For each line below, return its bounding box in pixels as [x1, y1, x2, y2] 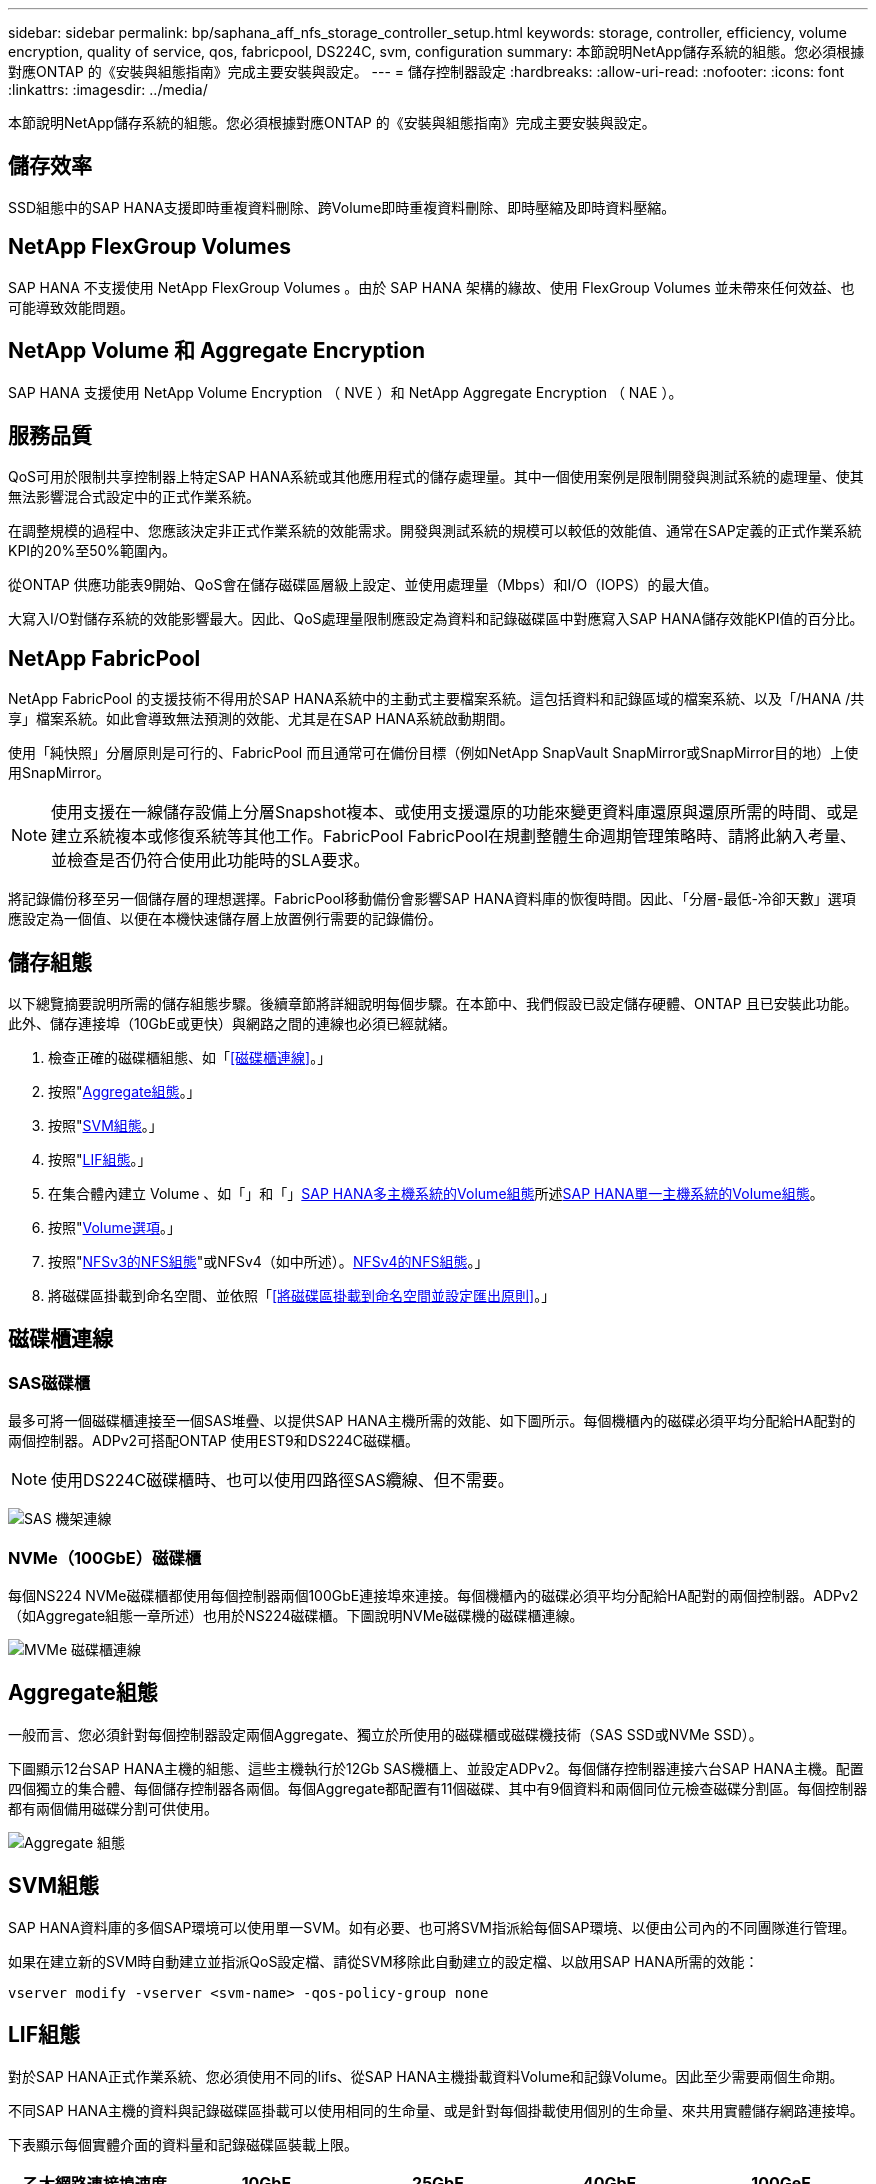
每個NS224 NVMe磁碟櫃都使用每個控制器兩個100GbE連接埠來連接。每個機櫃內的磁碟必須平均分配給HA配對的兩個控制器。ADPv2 [8, 1587, 859, 1605]
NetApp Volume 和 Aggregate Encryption [8, 338, 425, 364]
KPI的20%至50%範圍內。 [8, 542, 177, 560]
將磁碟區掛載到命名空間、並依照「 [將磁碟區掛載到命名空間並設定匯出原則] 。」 [48, 1287, 556, 1305]
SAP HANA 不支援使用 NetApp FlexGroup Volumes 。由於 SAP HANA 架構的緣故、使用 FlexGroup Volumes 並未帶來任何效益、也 [8, 278, 855, 296]
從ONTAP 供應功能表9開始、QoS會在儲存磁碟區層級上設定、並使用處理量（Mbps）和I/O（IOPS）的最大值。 [8, 576, 718, 594]
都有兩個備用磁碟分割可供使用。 [8, 1799, 218, 1817]
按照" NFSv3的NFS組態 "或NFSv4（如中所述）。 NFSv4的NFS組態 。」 [48, 1253, 489, 1271]
